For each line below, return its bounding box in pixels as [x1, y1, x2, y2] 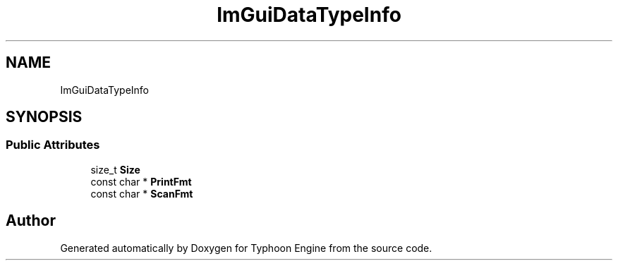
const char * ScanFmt [90, 187, 193, 200]
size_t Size [90, 163, 140, 176]
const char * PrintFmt [90, 175, 192, 188]
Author [6, 212, 56, 230]
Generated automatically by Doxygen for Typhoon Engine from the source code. [60, 241, 432, 254]
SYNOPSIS [6, 108, 83, 126]
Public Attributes [6, 138, 100, 152]
